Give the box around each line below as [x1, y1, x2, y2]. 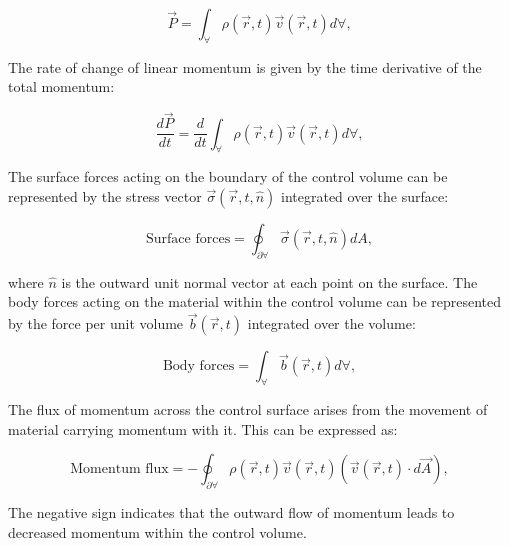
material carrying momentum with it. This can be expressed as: [8, 418, 398, 439]
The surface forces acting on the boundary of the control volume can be [8, 166, 448, 187]
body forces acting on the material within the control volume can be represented [8, 291, 502, 312]
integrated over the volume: [247, 313, 416, 334]
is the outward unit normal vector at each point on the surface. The [61, 271, 478, 292]
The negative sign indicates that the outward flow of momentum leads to [8, 502, 455, 523]
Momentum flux [70, 462, 169, 477]
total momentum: [8, 76, 115, 97]
